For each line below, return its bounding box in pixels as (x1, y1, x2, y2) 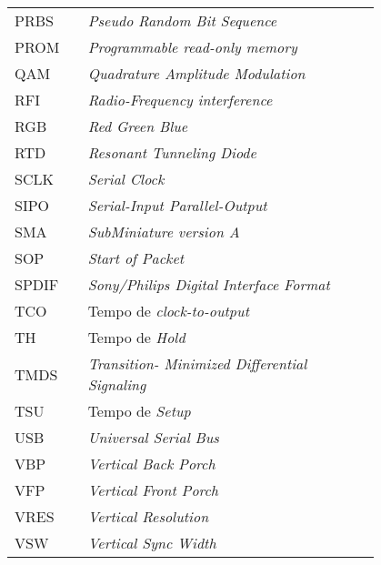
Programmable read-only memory (87, 36, 297, 57)
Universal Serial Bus (87, 427, 219, 448)
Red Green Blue (87, 116, 188, 136)
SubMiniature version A (87, 221, 240, 242)
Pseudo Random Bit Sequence (87, 10, 277, 31)
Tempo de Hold (87, 327, 185, 348)
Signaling (87, 374, 146, 395)
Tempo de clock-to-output (87, 300, 249, 321)
